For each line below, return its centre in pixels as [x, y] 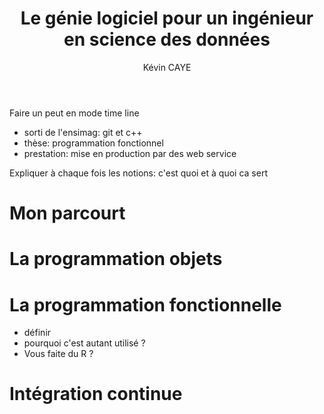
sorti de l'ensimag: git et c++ [83, 132]
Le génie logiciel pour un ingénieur [167, 18]
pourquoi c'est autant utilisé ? [84, 343]
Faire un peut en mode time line [74, 113]
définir [37, 333]
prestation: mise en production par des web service [130, 153]
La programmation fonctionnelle [145, 304]
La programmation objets [116, 259]
